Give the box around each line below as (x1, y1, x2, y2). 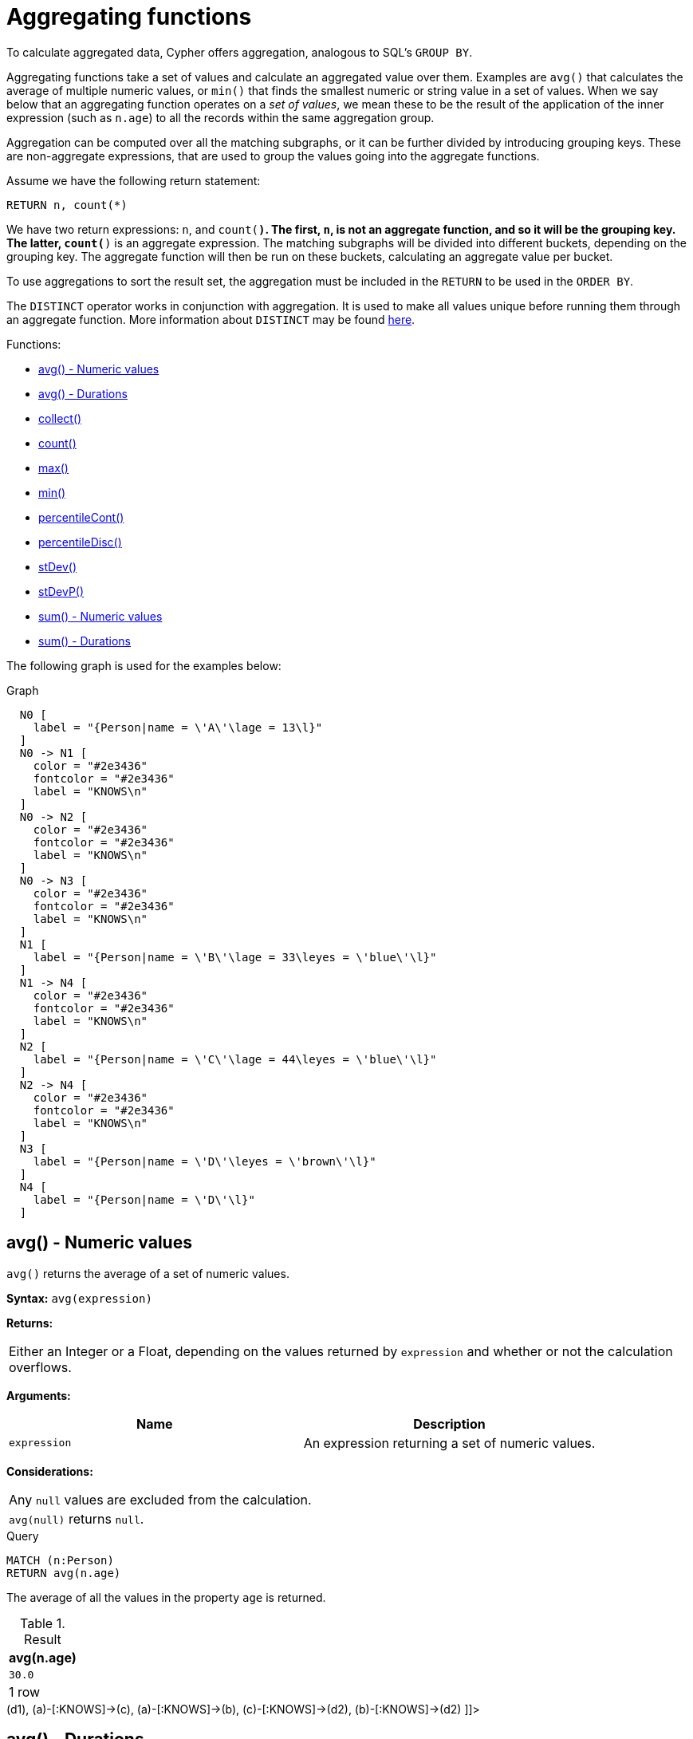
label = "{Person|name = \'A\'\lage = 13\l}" (33, 720, 323, 734)
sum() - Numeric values (38, 609, 163, 623)
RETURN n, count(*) (6, 198, 128, 211)
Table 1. (20, 1615, 65, 1631)
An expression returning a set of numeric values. (303, 1434, 596, 1451)
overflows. (9, 1358, 72, 1375)
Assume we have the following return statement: (6, 173, 261, 187)
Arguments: (6, 1388, 71, 1402)
